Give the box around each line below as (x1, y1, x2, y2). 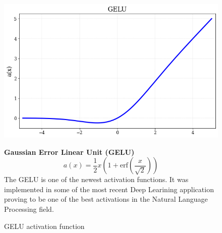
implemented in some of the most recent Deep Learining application (4, 184, 214, 194)
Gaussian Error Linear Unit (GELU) (4, 146, 135, 157)
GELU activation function (4, 220, 85, 231)
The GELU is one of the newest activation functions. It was (4, 174, 189, 185)
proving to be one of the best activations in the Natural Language (4, 194, 208, 204)
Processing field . (4, 203, 54, 214)
